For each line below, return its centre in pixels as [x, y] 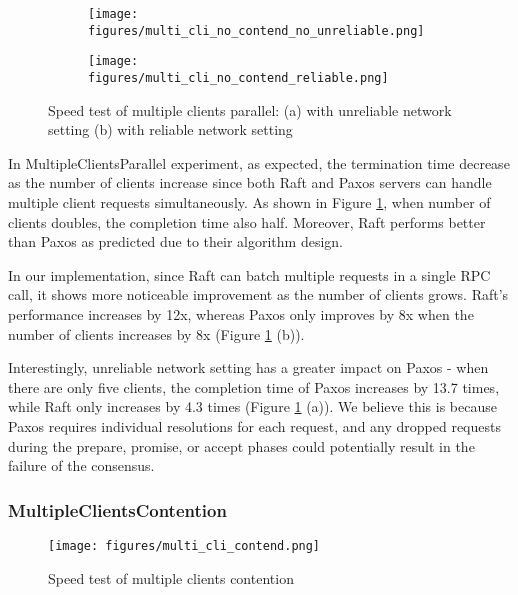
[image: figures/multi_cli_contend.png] [184, 545]
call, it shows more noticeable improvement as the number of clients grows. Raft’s [258, 294]
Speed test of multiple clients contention [171, 577]
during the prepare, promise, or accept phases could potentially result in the [241, 445]
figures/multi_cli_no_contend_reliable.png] [238, 77]
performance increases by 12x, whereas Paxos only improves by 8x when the [241, 313]
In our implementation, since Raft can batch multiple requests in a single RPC [249, 274]
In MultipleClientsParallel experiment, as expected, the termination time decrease [259, 162]
